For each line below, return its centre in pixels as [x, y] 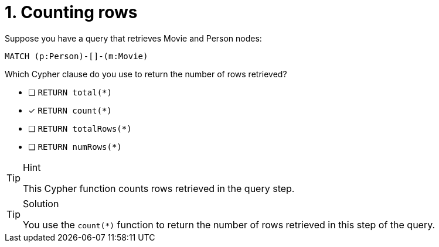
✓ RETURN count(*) [70, 110]
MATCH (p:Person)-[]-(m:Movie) [76, 56]
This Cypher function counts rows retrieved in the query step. [159, 188]
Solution [41, 203]
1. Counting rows [71, 12]
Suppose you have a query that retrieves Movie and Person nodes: [133, 38]
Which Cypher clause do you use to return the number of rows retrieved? [146, 74]
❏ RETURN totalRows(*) [80, 128]
